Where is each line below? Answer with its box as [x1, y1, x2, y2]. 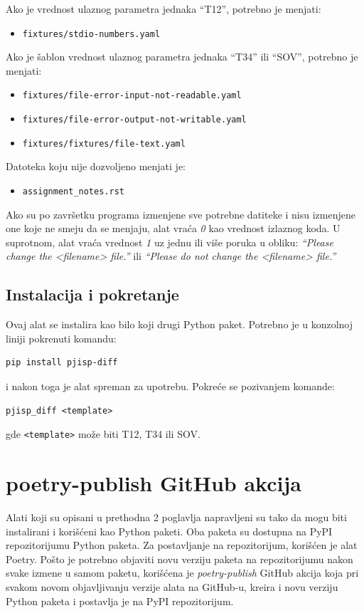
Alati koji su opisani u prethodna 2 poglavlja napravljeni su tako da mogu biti [6, 509, 347, 524]
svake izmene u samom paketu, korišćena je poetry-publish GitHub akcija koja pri [6, 565, 359, 580]
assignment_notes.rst [22, 187, 124, 197]
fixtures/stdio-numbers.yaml [22, 28, 161, 39]
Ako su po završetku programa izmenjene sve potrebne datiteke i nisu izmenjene [6, 206, 355, 221]
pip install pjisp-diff [6, 357, 118, 368]
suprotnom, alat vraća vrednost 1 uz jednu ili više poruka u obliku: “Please [6, 234, 333, 249]
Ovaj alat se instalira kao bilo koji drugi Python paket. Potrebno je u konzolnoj [6, 317, 353, 332]
